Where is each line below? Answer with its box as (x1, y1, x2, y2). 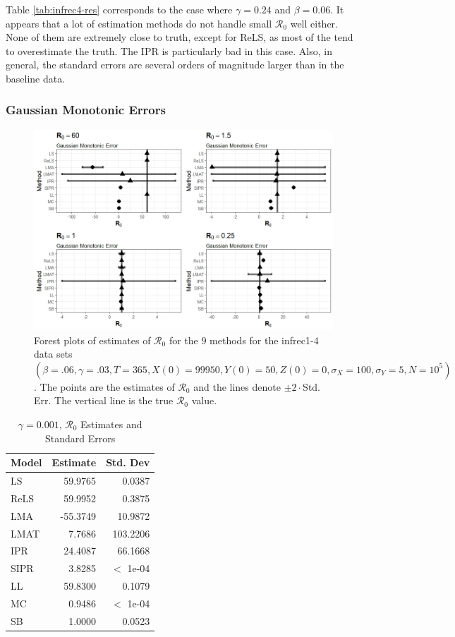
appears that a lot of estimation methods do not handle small (6, 16, 272, 30)
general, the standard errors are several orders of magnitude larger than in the (6, 57, 344, 72)
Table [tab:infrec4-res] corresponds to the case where (6, 2, 233, 16)
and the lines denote (193, 379, 281, 394)
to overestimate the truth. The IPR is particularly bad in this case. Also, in (6, 43, 332, 58)
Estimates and (80, 416, 142, 431)
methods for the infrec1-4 (210, 332, 319, 347)
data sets (34, 346, 73, 361)
